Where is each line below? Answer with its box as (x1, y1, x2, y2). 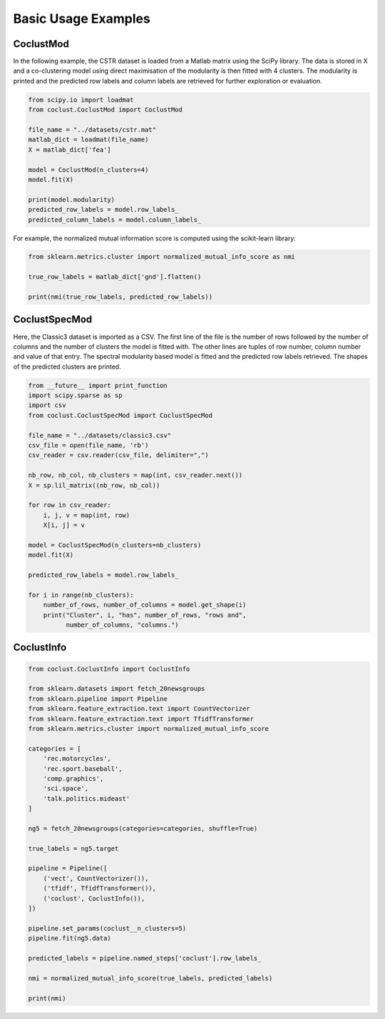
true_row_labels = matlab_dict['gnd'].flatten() (28, 273, 202, 281)
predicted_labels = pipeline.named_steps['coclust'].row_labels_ (28, 954, 262, 962)
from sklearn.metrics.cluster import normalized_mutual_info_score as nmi (28, 253, 296, 261)
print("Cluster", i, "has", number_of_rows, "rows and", (43, 610, 247, 619)
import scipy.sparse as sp (28, 391, 123, 399)
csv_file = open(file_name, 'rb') (28, 441, 149, 449)
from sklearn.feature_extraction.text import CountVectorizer (28, 705, 250, 713)
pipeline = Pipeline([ (28, 864, 108, 873)
